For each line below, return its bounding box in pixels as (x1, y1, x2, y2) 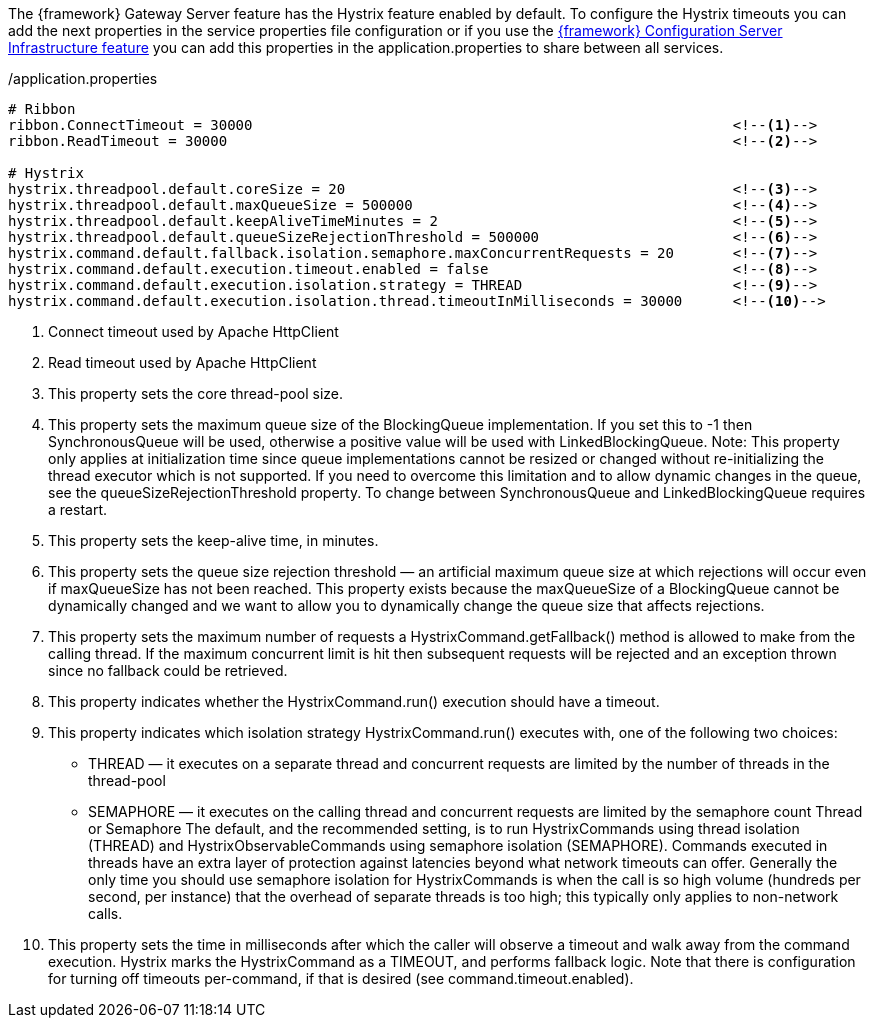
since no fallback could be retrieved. (48, 662, 288, 679)
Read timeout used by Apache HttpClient (48, 354, 317, 371)
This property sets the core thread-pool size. (48, 385, 343, 402)
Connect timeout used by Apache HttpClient (48, 323, 339, 340)
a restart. (48, 501, 108, 518)
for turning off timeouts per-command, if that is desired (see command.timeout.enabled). (48, 970, 634, 987)
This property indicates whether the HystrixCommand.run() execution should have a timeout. (48, 693, 660, 710)
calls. (88, 905, 123, 922)
